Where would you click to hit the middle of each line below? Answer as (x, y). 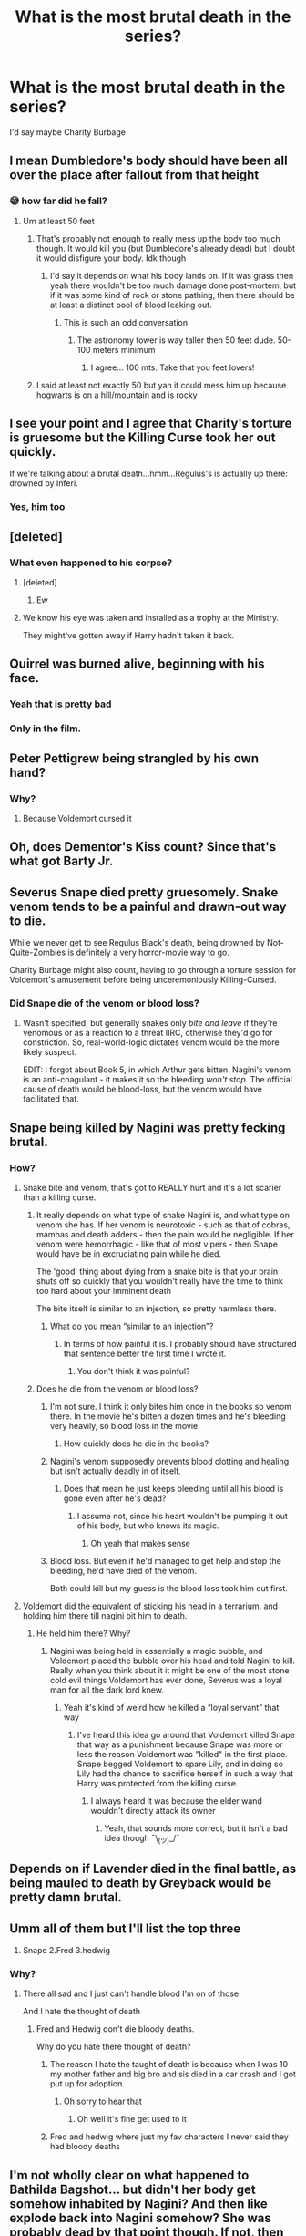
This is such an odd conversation (126, 322)
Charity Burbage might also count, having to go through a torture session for (153, 970)
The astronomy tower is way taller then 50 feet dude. (176, 340)
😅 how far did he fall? (58, 201)
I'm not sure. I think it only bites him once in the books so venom (171, 1407)
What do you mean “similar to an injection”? (132, 1326)
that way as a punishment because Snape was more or (180, 1744)
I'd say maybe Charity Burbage (67, 132)
